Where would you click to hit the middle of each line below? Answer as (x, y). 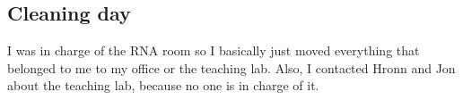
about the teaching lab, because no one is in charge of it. (163, 85)
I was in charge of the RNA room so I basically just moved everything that (214, 50)
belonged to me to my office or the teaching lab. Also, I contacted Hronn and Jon (231, 67)
